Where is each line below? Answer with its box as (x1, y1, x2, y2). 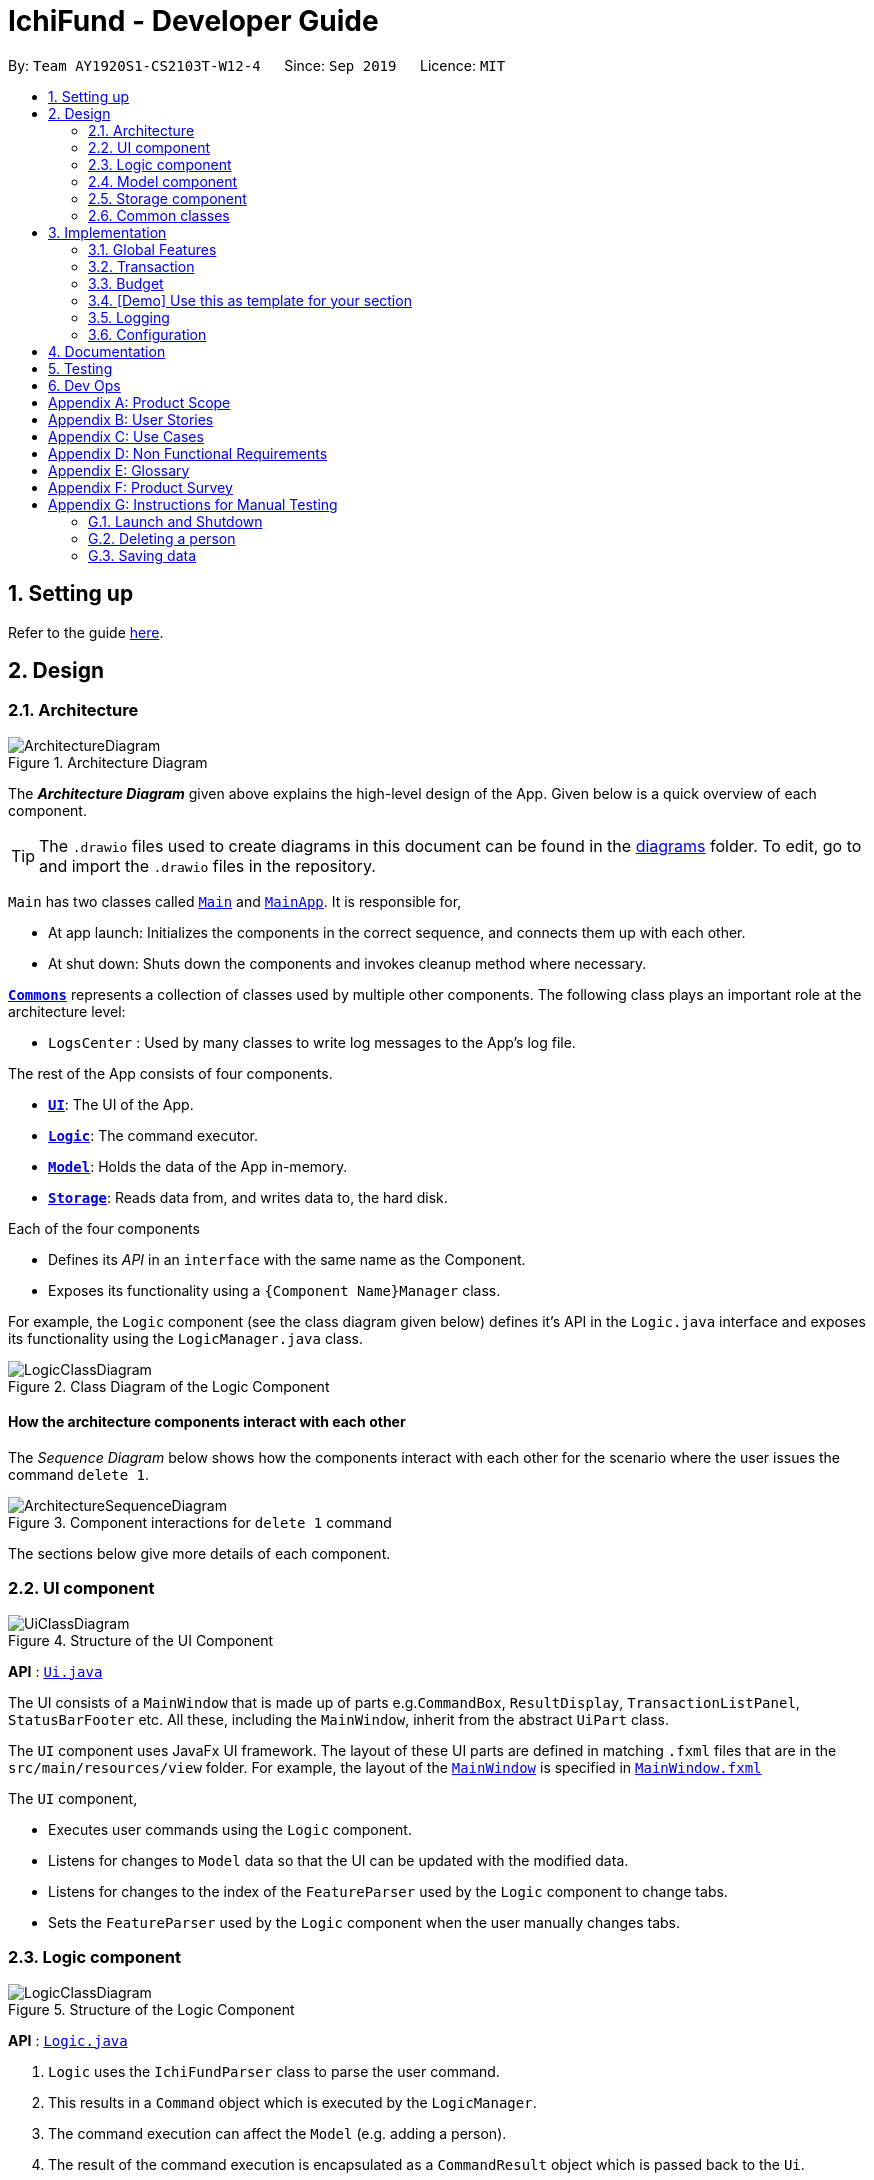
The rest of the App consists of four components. (8, 1064, 333, 1082)
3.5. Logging (88, 308, 170, 326)
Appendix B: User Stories (48, 410, 214, 428)
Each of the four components (8, 1219, 200, 1237)
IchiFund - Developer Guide (8, 4, 379, 38)
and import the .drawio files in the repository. (39, 855, 376, 876)
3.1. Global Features (88, 240, 217, 258)
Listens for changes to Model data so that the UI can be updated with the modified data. (48, 1851, 629, 1869)
